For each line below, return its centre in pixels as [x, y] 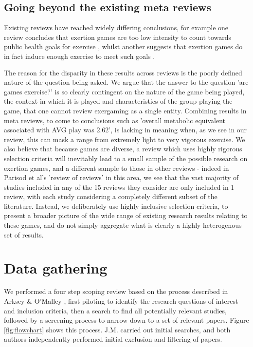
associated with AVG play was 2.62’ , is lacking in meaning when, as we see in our [126, 130]
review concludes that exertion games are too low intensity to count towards [118, 37]
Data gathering [56, 268]
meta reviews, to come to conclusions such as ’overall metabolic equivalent [115, 120]
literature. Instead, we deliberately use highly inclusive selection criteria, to [116, 206]
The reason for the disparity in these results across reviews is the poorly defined [123, 72]
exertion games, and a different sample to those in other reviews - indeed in [117, 168]
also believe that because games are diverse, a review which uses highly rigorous [123, 149]
